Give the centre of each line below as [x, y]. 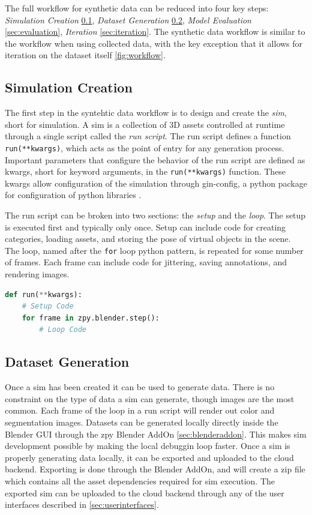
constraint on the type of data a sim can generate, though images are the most [150, 398]
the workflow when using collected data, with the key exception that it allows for [154, 43]
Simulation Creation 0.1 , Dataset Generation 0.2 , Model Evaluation [128, 20]
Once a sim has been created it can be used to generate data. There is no [140, 387]
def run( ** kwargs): [43, 294]
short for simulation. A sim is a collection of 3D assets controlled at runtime [145, 124]
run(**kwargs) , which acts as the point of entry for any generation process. [145, 147]
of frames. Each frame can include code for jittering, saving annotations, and [146, 262]
